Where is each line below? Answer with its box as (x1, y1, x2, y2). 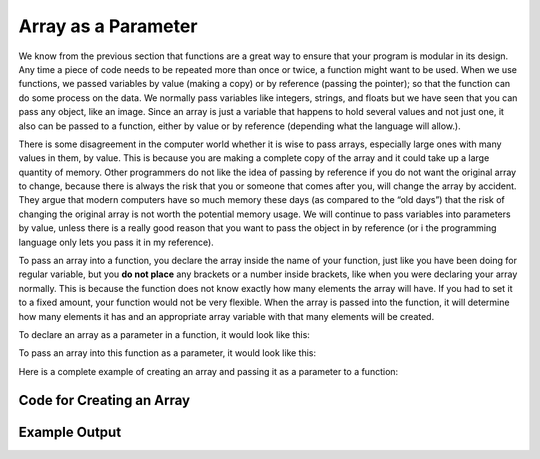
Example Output (18, 423, 122, 440)
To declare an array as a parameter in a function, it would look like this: (18, 328, 310, 340)
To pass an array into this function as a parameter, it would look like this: (18, 347, 317, 359)
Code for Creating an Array (18, 391, 190, 409)
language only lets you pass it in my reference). (18, 236, 214, 248)
